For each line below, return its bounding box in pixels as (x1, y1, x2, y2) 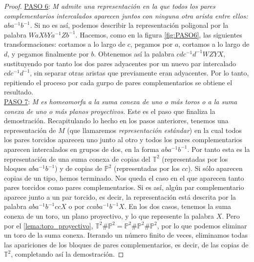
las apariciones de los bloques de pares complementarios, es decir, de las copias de (4, 239, 249, 249)
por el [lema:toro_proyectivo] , (4, 220, 93, 230)
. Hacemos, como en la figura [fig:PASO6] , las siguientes (75, 29, 242, 39)
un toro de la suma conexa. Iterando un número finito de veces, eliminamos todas (4, 230, 248, 240)
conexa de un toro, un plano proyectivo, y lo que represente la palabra (4, 211, 214, 221)
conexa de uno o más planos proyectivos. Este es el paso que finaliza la (4, 106, 215, 116)
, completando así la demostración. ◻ (11, 249, 124, 259)
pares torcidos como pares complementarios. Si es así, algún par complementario (4, 182, 244, 192)
